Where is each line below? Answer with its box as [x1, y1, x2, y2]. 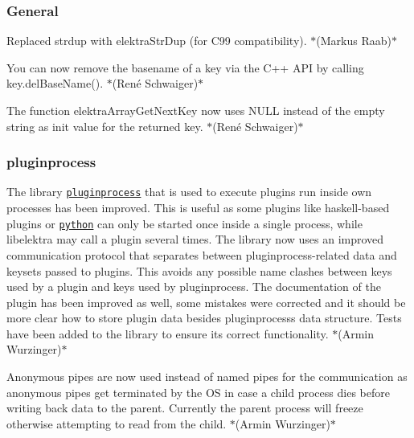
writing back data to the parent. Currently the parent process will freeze [6, 399, 363, 416]
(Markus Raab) [316, 32, 391, 49]
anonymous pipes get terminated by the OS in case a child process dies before [6, 383, 390, 400]
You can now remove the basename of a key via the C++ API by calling [6, 59, 364, 76]
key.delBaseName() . [6, 75, 104, 92]
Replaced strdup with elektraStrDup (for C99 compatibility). [6, 32, 307, 49]
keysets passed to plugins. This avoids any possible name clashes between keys [6, 262, 392, 279]
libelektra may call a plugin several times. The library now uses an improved [6, 231, 384, 248]
